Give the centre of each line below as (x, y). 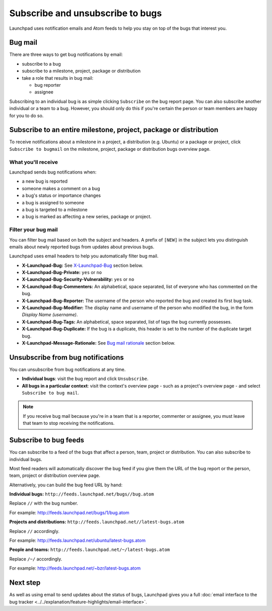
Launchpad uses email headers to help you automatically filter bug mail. (84, 256)
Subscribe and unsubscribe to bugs (86, 13)
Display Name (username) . (50, 315)
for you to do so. (26, 116)
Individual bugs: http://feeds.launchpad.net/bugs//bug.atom (82, 494)
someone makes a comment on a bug (61, 188)
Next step (25, 583)
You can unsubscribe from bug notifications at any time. (67, 369)
